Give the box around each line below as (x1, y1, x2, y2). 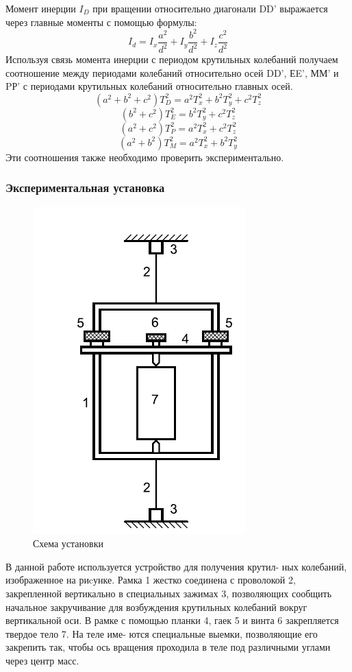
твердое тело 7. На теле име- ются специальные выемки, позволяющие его (5, 626, 318, 640)
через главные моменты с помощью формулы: (5, 14, 197, 29)
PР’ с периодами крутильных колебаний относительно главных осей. (5, 79, 293, 93)
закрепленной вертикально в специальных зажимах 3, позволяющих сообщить (5, 586, 332, 601)
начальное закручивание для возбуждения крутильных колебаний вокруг (5, 599, 307, 614)
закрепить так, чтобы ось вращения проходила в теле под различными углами (5, 640, 331, 654)
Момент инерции (5, 1, 76, 15)
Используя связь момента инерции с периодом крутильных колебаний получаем (5, 52, 338, 67)
